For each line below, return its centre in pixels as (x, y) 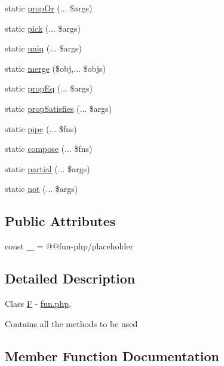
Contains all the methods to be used (71, 323)
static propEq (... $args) (49, 88)
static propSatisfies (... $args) (59, 108)
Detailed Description (70, 278)
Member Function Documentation (112, 356)
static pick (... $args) (43, 28)
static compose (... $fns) (49, 149)
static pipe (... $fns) (41, 128)
